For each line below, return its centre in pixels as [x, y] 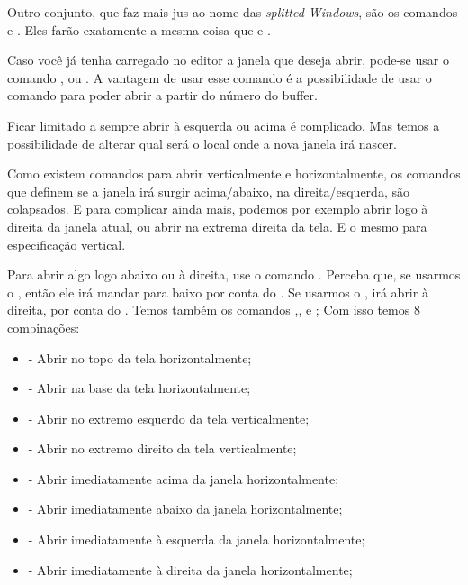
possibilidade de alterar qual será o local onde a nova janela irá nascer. [202, 143]
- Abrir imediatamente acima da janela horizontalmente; [184, 478]
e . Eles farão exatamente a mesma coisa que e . [139, 29]
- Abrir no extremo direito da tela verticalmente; [162, 448]
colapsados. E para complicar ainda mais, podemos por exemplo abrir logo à [218, 209]
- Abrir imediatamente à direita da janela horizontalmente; [190, 569]
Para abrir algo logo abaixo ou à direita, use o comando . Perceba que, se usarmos [234, 274]
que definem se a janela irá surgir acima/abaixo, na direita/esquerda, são [208, 191]
